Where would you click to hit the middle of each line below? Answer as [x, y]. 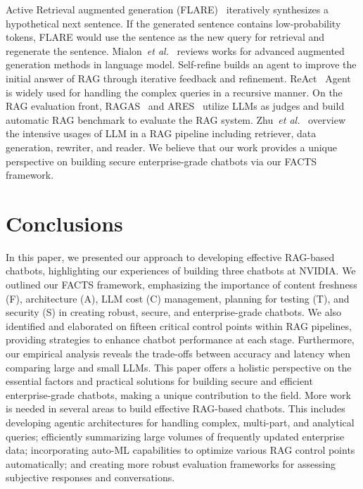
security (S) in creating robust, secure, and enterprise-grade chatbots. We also [174, 312]
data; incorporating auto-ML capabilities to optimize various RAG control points [180, 450]
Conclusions [64, 223]
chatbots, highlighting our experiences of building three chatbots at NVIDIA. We [181, 271]
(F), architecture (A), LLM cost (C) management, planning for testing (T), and [178, 298]
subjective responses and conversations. [90, 477]
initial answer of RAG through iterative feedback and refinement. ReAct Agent [178, 78]
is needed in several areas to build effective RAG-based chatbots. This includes [176, 408]
